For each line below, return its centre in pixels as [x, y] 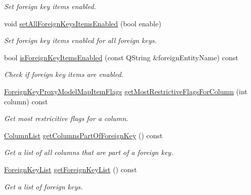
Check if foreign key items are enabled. [64, 74]
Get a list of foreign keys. [44, 186]
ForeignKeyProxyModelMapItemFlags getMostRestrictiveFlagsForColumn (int [126, 91]
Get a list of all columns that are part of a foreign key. [89, 152]
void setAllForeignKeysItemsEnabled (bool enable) [83, 23]
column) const [26, 101]
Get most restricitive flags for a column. [66, 118]
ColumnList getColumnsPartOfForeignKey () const [83, 135]
